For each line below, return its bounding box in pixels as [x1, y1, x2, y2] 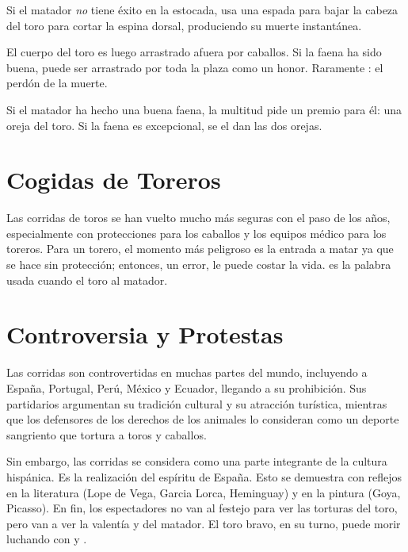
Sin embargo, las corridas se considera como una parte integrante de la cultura [6, 453, 387, 470]
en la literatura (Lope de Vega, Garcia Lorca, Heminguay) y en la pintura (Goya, [6, 484, 401, 500]
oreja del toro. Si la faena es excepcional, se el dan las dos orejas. [6, 117, 322, 133]
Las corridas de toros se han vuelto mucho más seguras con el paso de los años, [6, 209, 391, 226]
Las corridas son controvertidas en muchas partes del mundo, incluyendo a [6, 364, 368, 381]
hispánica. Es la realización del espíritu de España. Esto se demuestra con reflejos [6, 468, 402, 485]
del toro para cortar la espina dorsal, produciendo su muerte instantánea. [6, 17, 362, 33]
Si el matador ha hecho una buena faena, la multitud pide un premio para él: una [6, 101, 402, 117]
